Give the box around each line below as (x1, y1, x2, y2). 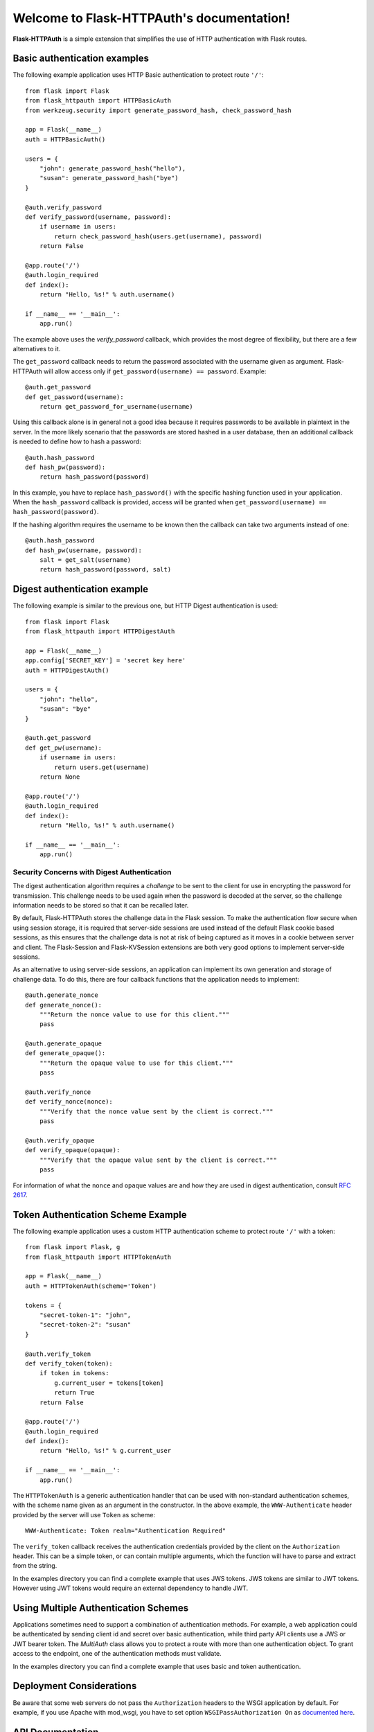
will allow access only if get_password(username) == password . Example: (44, 367, 267, 375)
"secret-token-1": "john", (39, 1311, 132, 1319)
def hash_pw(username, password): (25, 546, 142, 554)
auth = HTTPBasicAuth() (25, 135, 106, 143)
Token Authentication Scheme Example (12, 1209, 187, 1221)
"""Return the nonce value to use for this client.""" (39, 1010, 230, 1018)
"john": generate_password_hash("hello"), (39, 164, 186, 173)
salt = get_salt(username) (39, 556, 132, 564)
